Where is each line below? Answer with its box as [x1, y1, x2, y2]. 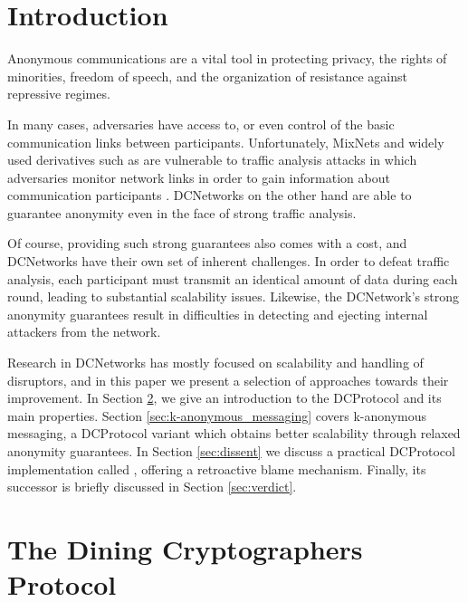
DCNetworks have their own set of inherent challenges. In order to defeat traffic [7, 252, 450, 271]
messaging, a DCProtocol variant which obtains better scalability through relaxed [7, 424, 461, 443]
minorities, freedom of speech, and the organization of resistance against [7, 66, 407, 85]
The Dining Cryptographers [7, 530, 363, 567]
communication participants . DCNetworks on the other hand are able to [7, 186, 412, 205]
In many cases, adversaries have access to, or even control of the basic [7, 114, 395, 133]
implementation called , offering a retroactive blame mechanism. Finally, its [7, 459, 426, 478]
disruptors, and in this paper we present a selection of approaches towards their [7, 370, 449, 389]
